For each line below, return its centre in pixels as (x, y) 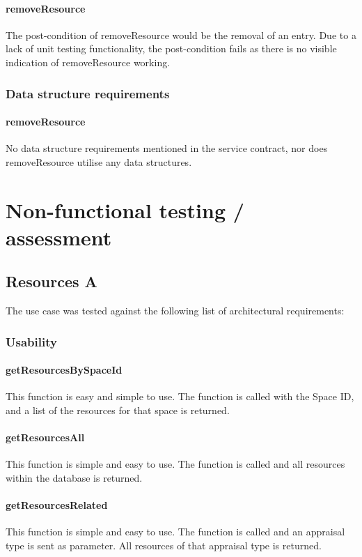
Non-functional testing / (125, 209)
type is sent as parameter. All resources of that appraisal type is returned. (164, 545)
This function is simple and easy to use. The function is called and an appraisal (175, 532)
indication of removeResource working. (88, 62)
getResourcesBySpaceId (64, 370)
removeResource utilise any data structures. (99, 161)
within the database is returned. (74, 477)
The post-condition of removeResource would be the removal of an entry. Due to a (181, 35)
